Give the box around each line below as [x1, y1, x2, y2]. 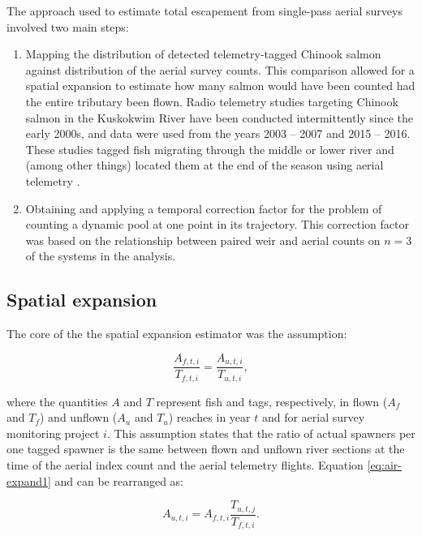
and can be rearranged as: [54, 472, 184, 489]
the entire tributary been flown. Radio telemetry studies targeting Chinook [25, 92, 398, 109]
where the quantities [6, 392, 108, 410]
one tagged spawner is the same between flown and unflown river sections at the [6, 440, 405, 457]
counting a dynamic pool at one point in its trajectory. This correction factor [25, 216, 409, 233]
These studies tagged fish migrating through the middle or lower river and [25, 140, 394, 157]
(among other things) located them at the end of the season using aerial [25, 157, 384, 174]
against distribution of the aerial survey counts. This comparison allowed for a [25, 61, 415, 78]
